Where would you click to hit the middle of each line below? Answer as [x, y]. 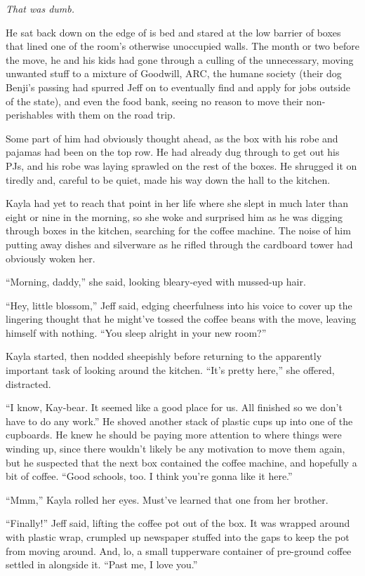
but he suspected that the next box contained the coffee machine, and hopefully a [181, 462]
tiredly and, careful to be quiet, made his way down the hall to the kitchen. [168, 179]
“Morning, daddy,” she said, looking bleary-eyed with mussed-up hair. [156, 282]
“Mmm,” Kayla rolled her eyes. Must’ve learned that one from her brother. [167, 499]
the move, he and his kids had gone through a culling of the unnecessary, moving [180, 59]
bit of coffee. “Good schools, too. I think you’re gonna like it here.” [149, 476]
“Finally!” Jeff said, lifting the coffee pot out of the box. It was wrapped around [178, 523]
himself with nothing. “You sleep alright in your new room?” [136, 332]
